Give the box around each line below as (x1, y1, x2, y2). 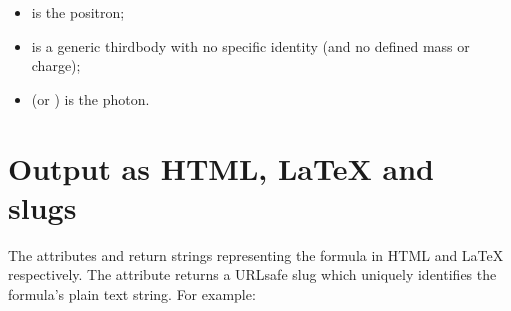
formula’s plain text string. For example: (8, 283, 256, 304)
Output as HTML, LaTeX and (8, 147, 434, 188)
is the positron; (31, 2, 125, 22)
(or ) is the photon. (31, 88, 150, 109)
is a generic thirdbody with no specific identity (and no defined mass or (31, 35, 470, 56)
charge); (31, 55, 81, 76)
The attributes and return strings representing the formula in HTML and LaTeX (8, 244, 504, 265)
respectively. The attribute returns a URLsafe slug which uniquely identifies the (8, 264, 497, 285)
